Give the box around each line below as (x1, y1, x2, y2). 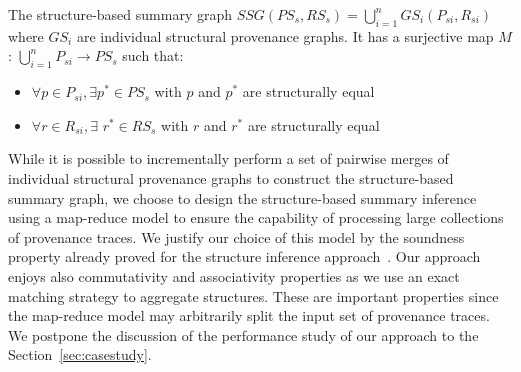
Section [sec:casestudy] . (8, 344, 152, 365)
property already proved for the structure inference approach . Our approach (8, 246, 481, 267)
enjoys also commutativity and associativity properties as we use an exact (8, 265, 460, 286)
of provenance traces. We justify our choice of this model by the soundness (8, 226, 465, 247)
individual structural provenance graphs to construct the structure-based (8, 167, 454, 188)
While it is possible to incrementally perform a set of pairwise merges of (8, 148, 449, 169)
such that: (122, 45, 184, 66)
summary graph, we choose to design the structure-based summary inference (8, 187, 477, 208)
